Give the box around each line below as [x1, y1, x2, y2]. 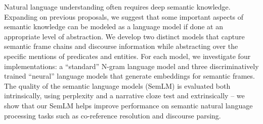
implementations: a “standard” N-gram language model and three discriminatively [4, 60, 259, 71]
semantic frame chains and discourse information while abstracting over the [4, 41, 238, 51]
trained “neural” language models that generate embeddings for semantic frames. [4, 71, 255, 81]
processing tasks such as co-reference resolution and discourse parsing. [4, 110, 221, 120]
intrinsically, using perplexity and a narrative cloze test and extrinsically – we [4, 90, 245, 101]
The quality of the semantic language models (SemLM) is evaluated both [4, 80, 231, 91]
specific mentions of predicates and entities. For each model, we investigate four [4, 50, 251, 61]
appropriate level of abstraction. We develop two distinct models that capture [4, 31, 245, 41]
